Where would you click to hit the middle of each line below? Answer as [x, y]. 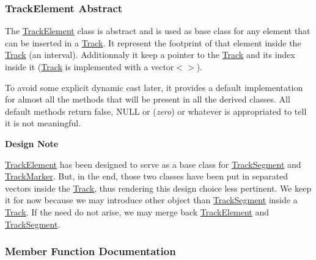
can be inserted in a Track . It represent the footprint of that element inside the [153, 42]
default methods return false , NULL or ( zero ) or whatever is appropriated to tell [156, 111]
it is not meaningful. [43, 123]
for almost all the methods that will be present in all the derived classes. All [148, 99]
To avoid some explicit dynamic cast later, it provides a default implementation [154, 87]
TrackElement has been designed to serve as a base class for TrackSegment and [153, 164]
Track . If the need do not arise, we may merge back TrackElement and [137, 211]
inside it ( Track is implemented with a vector [90, 67]
